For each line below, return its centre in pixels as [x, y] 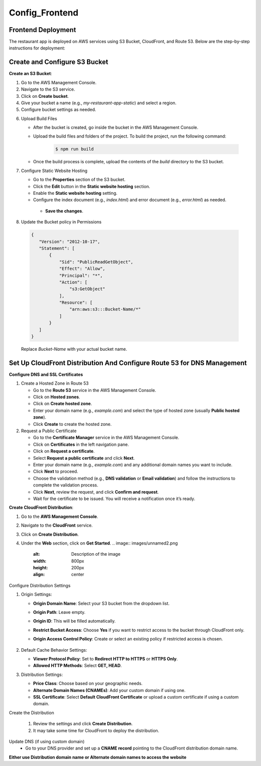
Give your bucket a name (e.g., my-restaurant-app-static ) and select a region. [99, 103]
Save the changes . [64, 211]
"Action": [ [73, 282]
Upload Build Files [39, 118]
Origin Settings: [36, 594]
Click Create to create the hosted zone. [72, 424]
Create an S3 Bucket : [31, 74]
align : [39, 575]
